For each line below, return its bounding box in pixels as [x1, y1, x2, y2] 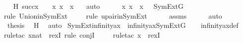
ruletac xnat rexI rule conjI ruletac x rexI [4, 29, 160, 40]
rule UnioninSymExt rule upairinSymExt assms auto [4, 10, 222, 21]
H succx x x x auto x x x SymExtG [13, 1, 184, 11]
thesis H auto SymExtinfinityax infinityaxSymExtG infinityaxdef [7, 20, 239, 30]
